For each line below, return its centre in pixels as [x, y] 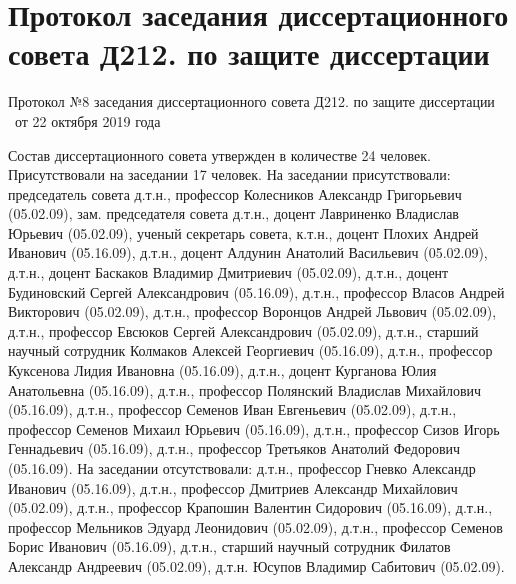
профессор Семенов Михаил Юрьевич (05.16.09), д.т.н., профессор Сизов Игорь [254, 428]
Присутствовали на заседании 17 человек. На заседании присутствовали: [229, 174]
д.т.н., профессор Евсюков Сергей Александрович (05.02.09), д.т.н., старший [243, 330]
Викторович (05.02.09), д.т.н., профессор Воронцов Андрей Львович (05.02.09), [252, 311]
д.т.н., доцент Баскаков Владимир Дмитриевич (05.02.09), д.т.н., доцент [228, 272]
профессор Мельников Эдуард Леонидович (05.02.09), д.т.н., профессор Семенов [255, 526]
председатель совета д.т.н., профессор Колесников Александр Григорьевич [235, 193]
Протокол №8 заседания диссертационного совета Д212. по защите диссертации [251, 101]
